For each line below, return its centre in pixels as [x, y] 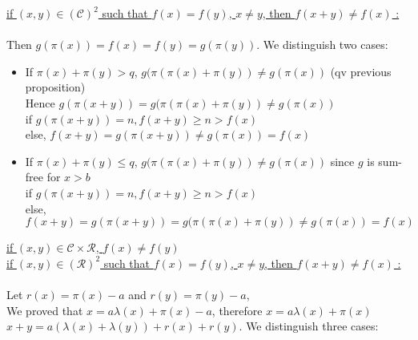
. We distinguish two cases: [322, 45]
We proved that [45, 310]
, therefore [237, 310]
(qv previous [361, 71]
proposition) [55, 87]
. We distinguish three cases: [309, 326]
